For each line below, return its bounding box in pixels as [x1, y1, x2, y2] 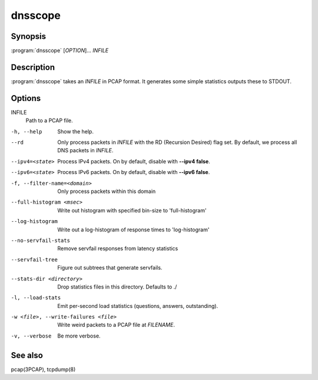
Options [11, 93, 41, 103]
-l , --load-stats [11, 294, 61, 301]
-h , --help [11, 128, 42, 135]
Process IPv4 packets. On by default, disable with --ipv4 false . [57, 158, 210, 165]
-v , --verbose [11, 332, 52, 339]
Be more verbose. [57, 332, 101, 339]
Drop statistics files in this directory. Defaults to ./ [57, 283, 177, 290]
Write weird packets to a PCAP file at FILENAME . [57, 322, 175, 329]
